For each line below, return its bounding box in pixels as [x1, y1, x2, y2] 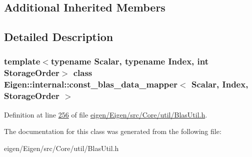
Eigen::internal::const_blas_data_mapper [4, 78, 178, 90]
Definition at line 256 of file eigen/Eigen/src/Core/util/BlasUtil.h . [4, 109, 207, 119]
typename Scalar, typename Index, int [50, 55, 209, 67]
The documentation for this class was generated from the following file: [4, 126, 221, 136]
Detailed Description [4, 29, 113, 44]
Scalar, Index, [191, 78, 248, 90]
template [4, 55, 40, 67]
